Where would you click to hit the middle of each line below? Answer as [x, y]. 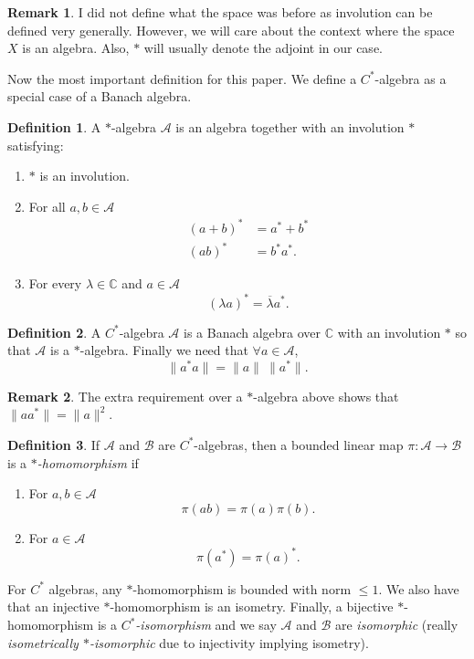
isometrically [43, 642]
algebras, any [85, 588]
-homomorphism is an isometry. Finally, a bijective [252, 607]
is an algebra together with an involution [290, 126]
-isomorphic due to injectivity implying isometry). [229, 642]
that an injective [53, 607]
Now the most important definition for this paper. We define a [182, 78]
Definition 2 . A [54, 332]
